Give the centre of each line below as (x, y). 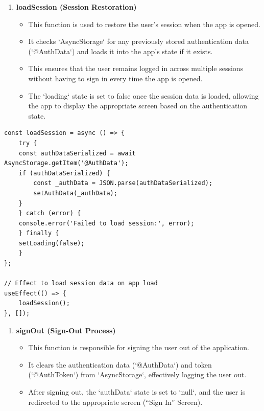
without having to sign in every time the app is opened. (115, 78)
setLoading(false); (52, 243)
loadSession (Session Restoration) (76, 7)
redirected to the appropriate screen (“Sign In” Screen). (115, 402)
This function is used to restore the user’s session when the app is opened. (144, 24)
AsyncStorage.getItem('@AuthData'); (66, 163)
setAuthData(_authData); (75, 193)
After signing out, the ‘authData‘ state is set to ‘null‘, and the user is (137, 392)
